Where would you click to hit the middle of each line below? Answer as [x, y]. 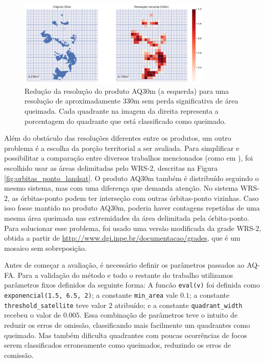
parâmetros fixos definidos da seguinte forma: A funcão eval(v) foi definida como [132, 285]
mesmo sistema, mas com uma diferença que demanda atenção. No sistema [121, 188]
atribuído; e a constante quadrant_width [178, 305]
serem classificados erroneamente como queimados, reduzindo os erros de [118, 345]
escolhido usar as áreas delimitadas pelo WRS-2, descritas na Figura [111, 167]
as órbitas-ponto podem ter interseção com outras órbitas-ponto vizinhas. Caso [135, 198]
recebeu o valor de [33, 315]
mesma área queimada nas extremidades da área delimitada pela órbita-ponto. [127, 217]
